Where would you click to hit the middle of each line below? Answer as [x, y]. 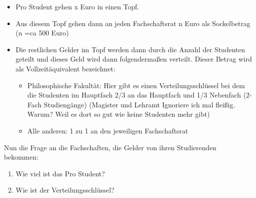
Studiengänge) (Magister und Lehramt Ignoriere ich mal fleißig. [139, 104]
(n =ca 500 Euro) [42, 33]
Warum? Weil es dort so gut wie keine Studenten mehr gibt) [119, 114]
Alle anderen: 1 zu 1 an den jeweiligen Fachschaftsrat [108, 130]
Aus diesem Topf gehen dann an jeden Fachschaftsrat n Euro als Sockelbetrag [133, 23]
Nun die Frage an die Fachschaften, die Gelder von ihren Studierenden [110, 147]
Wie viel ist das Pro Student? [60, 173]
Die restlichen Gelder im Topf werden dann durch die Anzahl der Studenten [130, 49]
